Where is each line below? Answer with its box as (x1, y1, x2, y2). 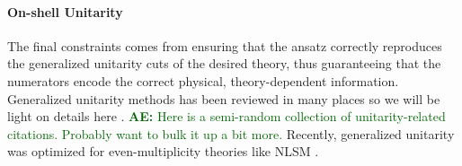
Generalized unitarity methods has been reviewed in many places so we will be (7, 89, 440, 108)
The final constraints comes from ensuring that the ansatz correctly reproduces (7, 36, 442, 55)
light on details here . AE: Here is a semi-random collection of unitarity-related (7, 107, 446, 126)
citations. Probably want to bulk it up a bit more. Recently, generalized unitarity (7, 124, 455, 143)
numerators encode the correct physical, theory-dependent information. (7, 71, 399, 90)
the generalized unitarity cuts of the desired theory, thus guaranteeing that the (7, 54, 441, 73)
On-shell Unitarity (7, 2, 123, 21)
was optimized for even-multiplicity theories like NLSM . (7, 142, 319, 161)
